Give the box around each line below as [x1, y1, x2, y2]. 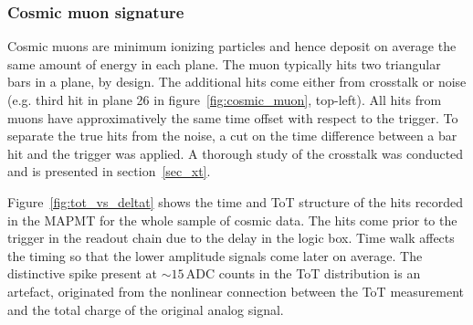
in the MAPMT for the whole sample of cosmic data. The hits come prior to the [7, 210, 457, 229]
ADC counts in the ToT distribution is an [185, 264, 421, 283]
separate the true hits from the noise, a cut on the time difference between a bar [7, 126, 457, 145]
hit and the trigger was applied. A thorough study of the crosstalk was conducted [7, 143, 464, 162]
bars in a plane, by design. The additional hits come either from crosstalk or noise [7, 72, 467, 91]
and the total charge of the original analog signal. [7, 299, 284, 319]
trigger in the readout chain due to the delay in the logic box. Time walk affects [7, 228, 455, 247]
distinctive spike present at [7, 264, 157, 283]
